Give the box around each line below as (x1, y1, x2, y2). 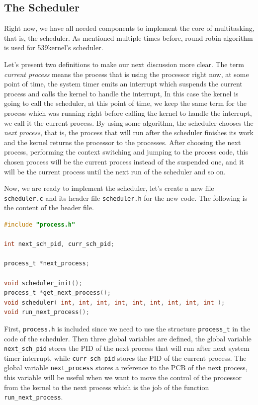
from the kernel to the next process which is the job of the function (4, 382, 209, 392)
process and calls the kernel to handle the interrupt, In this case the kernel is (4, 88, 239, 98)
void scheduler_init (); (4, 279, 83, 287)
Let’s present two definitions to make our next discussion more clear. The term (4, 59, 245, 69)
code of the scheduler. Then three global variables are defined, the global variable (4, 333, 252, 343)
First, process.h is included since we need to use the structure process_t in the (4, 323, 251, 333)
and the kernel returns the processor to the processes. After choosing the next (4, 137, 241, 147)
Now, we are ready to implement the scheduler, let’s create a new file (4, 183, 214, 193)
